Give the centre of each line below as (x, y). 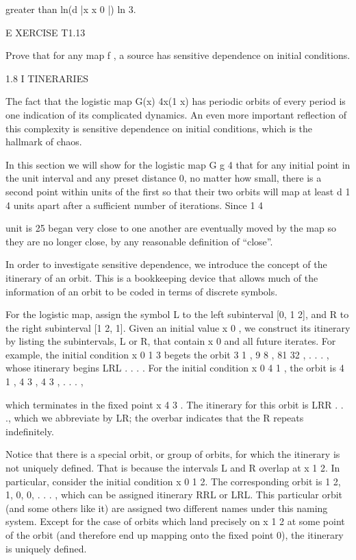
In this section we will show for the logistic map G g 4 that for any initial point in (178, 164)
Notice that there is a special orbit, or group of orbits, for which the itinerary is (173, 454)
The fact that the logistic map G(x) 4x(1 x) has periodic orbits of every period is (176, 101)
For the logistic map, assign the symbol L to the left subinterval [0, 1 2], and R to (177, 314)
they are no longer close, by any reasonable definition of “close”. (139, 241)
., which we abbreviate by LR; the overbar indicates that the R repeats (155, 418)
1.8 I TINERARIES (47, 78)
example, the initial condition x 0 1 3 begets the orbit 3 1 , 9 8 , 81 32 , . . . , (167, 354)
